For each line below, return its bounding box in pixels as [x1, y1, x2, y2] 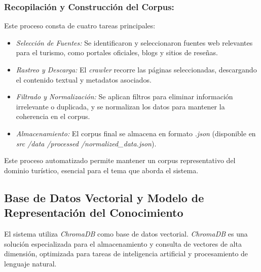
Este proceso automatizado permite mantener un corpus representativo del [4, 155, 236, 166]
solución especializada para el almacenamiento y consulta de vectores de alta [4, 238, 242, 249]
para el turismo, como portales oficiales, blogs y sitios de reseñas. [16, 47, 218, 58]
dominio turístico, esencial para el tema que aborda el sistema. [4, 165, 199, 175]
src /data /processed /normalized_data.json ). [16, 138, 157, 148]
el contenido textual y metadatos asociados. [16, 74, 152, 85]
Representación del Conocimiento [4, 205, 183, 220]
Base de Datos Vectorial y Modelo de [4, 189, 204, 205]
